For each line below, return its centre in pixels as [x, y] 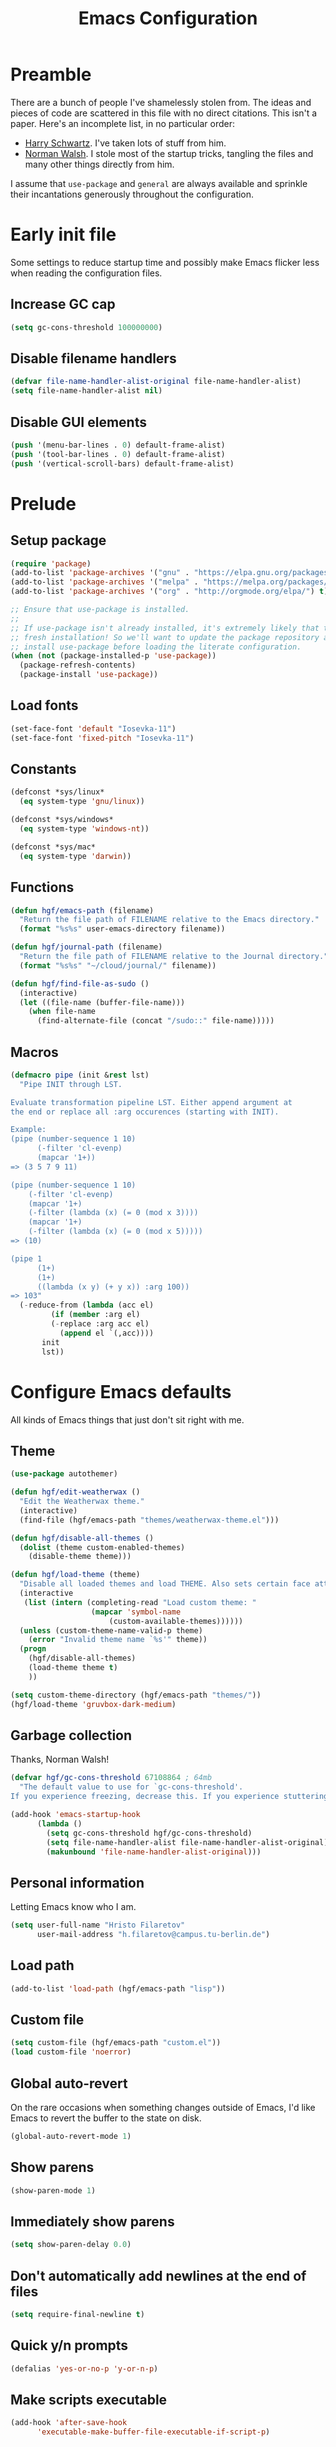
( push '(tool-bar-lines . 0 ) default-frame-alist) [118, 454]
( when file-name [62, 1012]
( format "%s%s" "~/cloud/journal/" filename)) [118, 965]
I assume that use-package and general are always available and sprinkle [159, 183]
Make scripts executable [89, 2400]
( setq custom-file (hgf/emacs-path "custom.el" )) [116, 2043]
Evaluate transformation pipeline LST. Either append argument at [151, 1102]
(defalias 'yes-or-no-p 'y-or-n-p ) [84, 2368]
